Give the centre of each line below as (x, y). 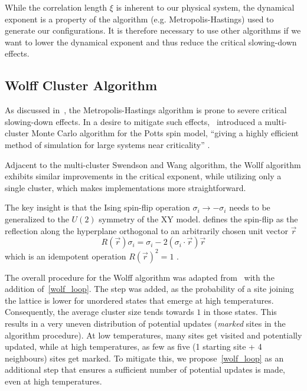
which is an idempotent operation (66, 256)
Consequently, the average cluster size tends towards (99, 312)
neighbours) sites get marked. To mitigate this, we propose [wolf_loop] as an (144, 358)
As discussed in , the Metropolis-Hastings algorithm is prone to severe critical (146, 110)
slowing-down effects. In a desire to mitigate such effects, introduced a (133, 121)
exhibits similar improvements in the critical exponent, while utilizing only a (143, 176)
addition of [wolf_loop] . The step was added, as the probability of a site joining (149, 289)
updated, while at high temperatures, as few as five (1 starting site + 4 (133, 346)
